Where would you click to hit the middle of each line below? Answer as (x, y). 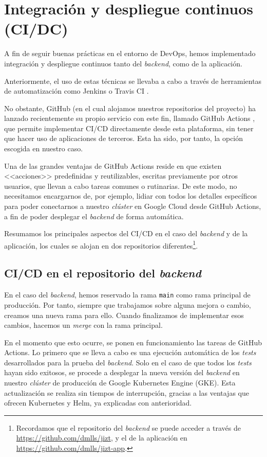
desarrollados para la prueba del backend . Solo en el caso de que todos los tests (128, 362)
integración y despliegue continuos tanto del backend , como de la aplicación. (123, 63)
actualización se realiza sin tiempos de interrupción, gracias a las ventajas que (127, 392)
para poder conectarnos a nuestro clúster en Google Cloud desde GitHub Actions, (133, 206)
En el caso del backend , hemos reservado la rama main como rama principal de (127, 295)
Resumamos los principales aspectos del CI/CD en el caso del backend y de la (126, 233)
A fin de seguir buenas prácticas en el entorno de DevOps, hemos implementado (130, 53)
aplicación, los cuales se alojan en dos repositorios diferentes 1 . (101, 244)
